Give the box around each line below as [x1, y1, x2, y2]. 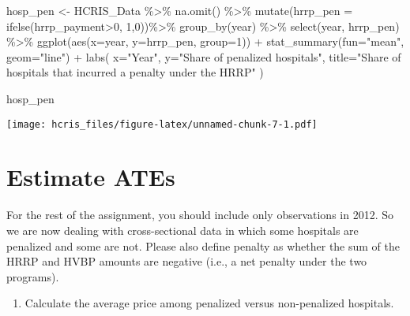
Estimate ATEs [6, 161, 175, 193]
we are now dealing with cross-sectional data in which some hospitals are [6, 221, 359, 238]
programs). [6, 268, 59, 284]
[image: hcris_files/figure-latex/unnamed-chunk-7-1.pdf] [6, 118, 318, 130]
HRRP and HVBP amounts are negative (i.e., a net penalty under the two [6, 253, 367, 270]
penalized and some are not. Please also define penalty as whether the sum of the [6, 237, 401, 254]
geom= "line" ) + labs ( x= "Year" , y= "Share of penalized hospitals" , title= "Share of [6, 48, 401, 65]
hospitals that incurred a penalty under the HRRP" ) [6, 64, 264, 80]
